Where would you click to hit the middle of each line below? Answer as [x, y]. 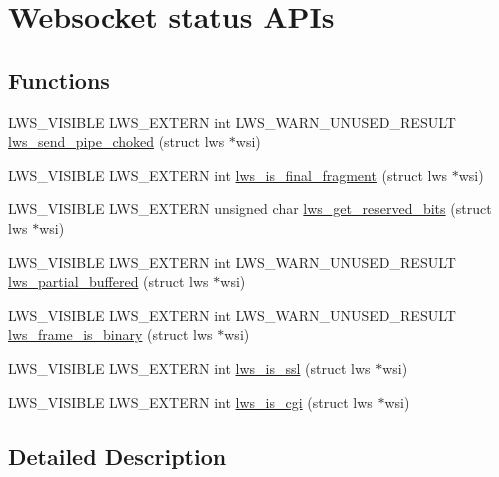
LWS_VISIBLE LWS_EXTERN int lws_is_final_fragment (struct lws [228, 174]
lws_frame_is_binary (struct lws [110, 334]
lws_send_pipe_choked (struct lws [116, 141]
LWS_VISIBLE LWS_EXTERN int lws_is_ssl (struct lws [189, 367]
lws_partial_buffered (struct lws [108, 281]
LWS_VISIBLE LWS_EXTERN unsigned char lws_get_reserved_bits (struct [250, 208]
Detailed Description [117, 455]
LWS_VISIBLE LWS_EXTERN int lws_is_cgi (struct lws [190, 401]
